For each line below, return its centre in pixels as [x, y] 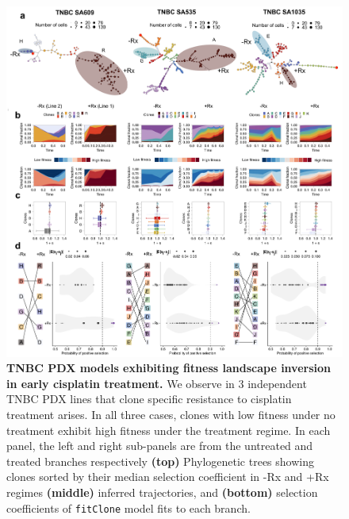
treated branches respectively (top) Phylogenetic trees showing [160, 461]
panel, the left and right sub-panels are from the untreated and [160, 446]
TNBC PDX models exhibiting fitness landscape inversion [169, 368]
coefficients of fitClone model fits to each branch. [128, 507]
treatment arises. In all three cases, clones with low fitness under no [171, 415]
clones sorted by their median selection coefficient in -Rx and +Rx [168, 477]
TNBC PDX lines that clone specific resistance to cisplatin [149, 399]
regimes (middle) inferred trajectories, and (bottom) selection [162, 492]
